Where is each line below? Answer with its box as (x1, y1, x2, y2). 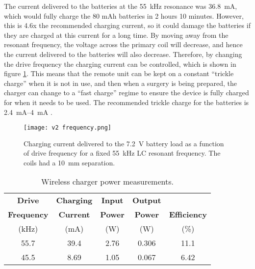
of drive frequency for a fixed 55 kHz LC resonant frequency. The (24, 148, 221, 158)
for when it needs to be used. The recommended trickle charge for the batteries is (4, 97, 249, 107)
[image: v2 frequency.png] (24, 124, 111, 132)
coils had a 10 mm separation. (24, 157, 115, 167)
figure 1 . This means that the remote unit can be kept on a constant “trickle (4, 68, 234, 79)
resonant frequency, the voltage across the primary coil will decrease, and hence (4, 39, 243, 50)
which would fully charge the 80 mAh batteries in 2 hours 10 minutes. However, (4, 10, 244, 21)
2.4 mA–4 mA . (4, 107, 52, 117)
